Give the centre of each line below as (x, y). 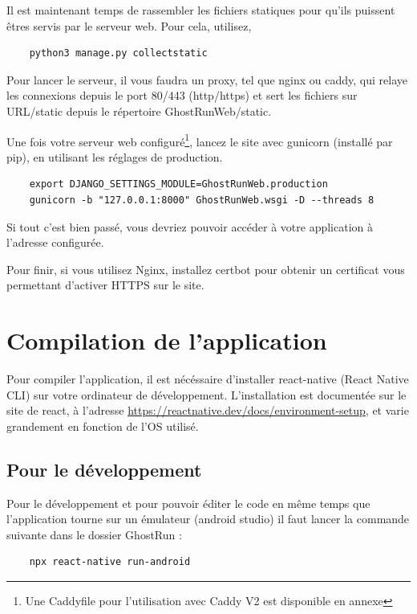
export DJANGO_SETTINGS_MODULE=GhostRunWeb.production (178, 184)
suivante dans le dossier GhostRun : (94, 534)
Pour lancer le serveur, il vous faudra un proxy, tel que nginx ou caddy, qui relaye (207, 79)
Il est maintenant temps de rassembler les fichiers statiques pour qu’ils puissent (201, 10)
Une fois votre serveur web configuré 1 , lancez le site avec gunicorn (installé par (200, 140)
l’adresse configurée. (55, 242)
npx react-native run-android (110, 562)
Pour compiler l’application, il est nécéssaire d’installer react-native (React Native (208, 379)
